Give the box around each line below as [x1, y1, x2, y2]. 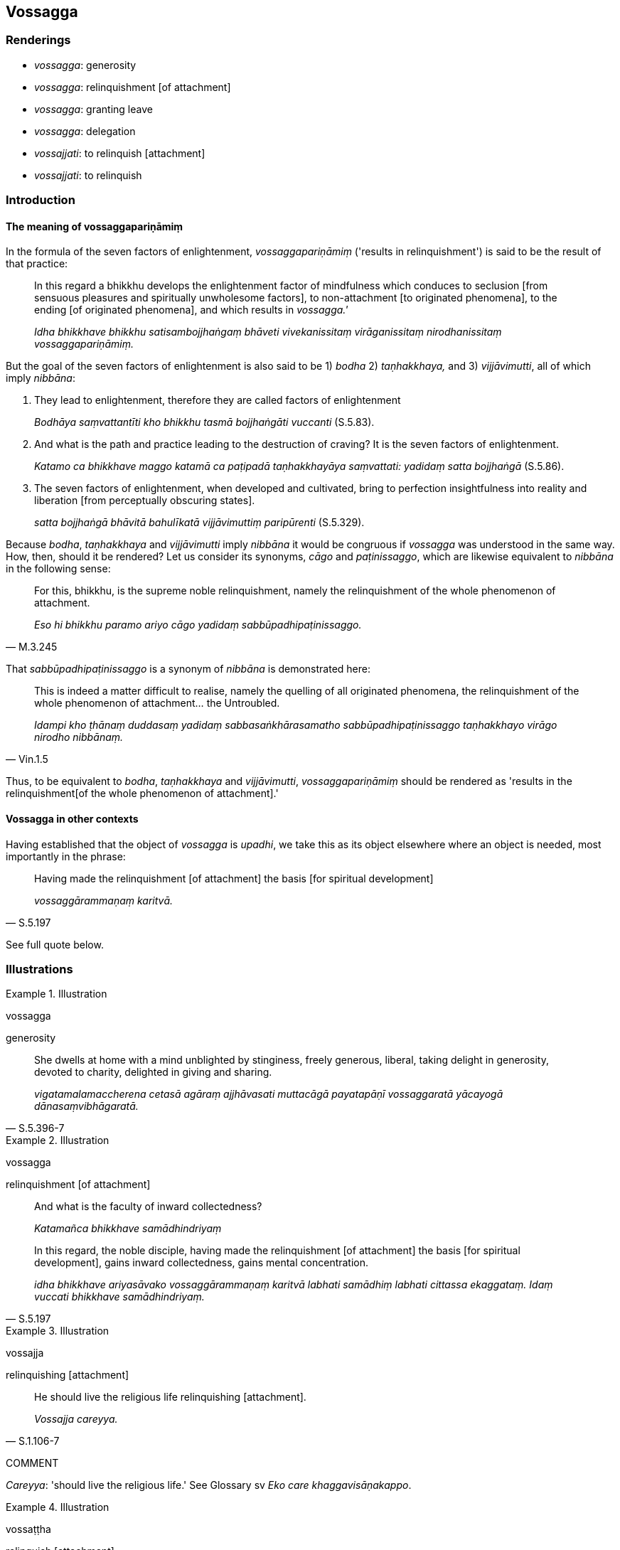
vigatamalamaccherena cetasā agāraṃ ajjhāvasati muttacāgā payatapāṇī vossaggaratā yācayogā [34, 1088, 503, 1101]
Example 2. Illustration [6, 1134, 109, 1147]
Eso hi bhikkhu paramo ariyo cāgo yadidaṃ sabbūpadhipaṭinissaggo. [34, 619, 362, 631]
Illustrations [6, 961, 73, 976]
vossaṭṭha [6, 1523, 51, 1536]
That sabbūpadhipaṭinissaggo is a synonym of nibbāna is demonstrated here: [6, 663, 371, 675]
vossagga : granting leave [34, 102, 153, 115]
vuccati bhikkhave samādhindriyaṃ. [34, 1290, 205, 1303]
